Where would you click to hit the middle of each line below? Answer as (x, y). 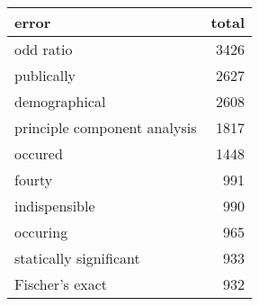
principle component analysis (106, 127)
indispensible (55, 206)
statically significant (77, 258)
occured (39, 153)
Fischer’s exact (61, 284)
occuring (41, 232)
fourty (34, 180)
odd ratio (44, 49)
